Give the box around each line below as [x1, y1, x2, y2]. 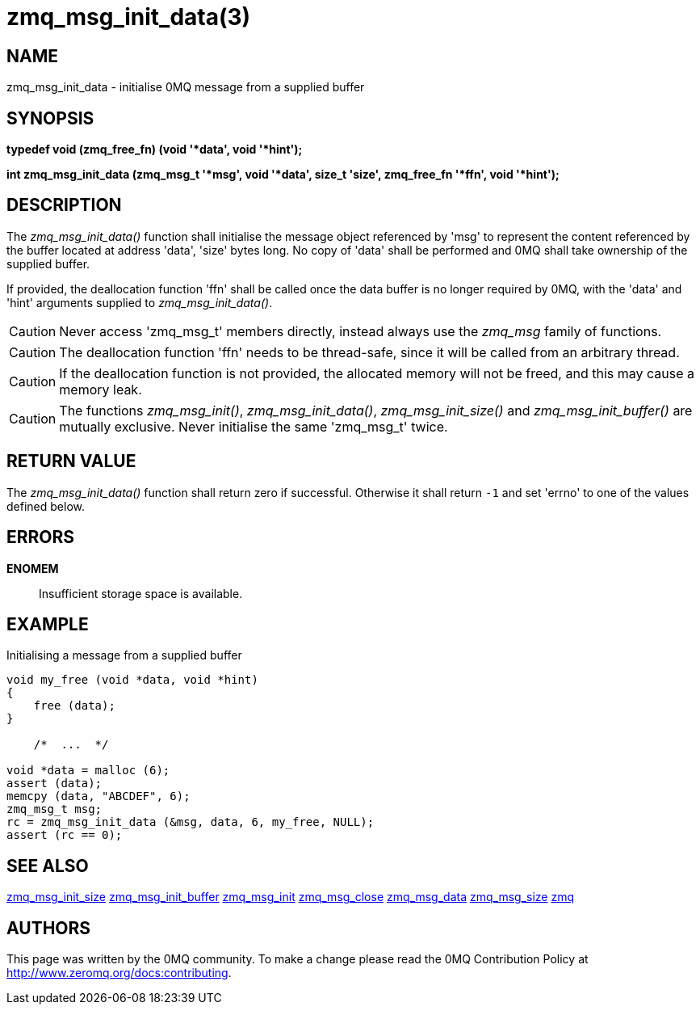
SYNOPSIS [6, 107, 94, 128]
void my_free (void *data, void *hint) [6, 673, 258, 687]
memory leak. [59, 381, 142, 398]
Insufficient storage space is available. [39, 586, 243, 600]
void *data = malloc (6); [6, 764, 170, 777]
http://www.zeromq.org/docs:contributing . [6, 966, 232, 980]
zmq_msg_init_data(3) [6, 3, 251, 31]
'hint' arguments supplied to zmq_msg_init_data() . [6, 295, 273, 310]
